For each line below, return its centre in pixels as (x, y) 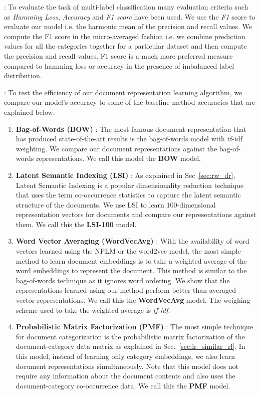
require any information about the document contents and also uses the (125, 376)
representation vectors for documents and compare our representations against (136, 214)
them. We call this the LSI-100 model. (76, 224)
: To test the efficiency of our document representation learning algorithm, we (123, 92)
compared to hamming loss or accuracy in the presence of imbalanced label (119, 65)
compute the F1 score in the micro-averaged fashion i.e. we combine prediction (125, 36)
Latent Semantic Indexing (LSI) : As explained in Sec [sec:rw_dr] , (125, 175)
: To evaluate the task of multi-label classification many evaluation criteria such (126, 7)
